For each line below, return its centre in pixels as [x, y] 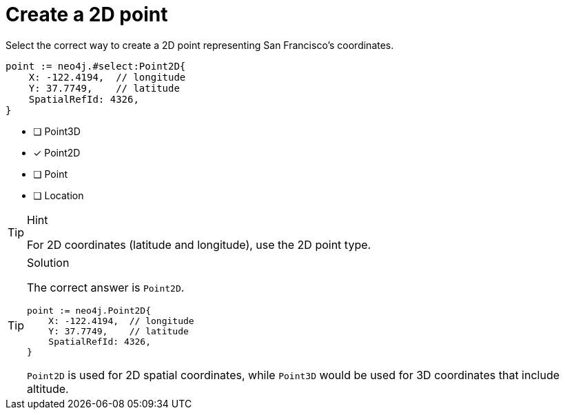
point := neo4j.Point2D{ [89, 310]
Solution [48, 262]
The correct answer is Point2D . [106, 287]
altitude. [48, 388]
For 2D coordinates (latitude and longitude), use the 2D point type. [199, 244]
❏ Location [59, 195]
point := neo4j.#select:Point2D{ [96, 66]
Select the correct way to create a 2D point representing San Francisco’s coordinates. [200, 45]
